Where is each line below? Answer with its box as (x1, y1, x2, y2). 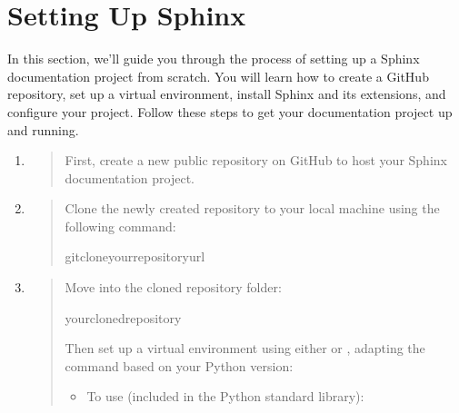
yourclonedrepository (65, 308, 182, 327)
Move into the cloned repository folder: (65, 278, 282, 297)
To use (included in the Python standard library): (86, 387, 364, 406)
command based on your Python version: (65, 356, 294, 375)
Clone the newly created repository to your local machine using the (65, 199, 440, 218)
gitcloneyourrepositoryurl (65, 247, 205, 266)
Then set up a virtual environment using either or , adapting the (65, 339, 425, 358)
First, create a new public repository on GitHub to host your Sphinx (65, 151, 447, 170)
